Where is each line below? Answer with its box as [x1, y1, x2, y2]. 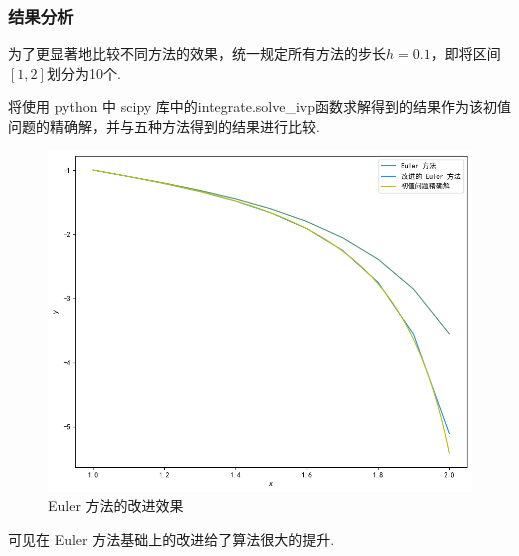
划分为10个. [46, 62, 121, 83]
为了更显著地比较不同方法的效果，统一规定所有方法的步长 [8, 43, 386, 64]
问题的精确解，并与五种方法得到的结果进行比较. [8, 116, 320, 136]
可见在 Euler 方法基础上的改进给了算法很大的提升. [8, 528, 335, 549]
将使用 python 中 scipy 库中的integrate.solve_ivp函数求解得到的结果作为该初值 [8, 96, 512, 117]
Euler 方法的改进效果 [48, 495, 184, 516]
